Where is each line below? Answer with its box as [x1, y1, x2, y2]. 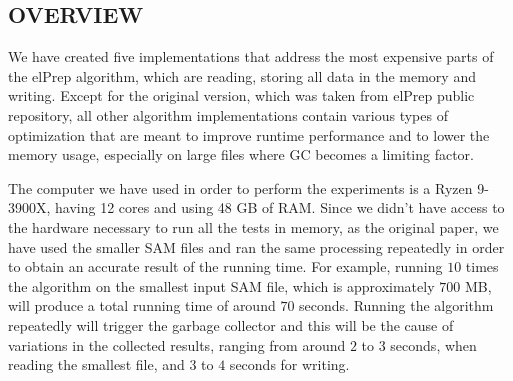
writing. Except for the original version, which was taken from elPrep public [8, 85, 475, 106]
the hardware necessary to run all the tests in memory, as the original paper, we [8, 216, 499, 237]
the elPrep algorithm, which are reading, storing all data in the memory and [8, 65, 476, 86]
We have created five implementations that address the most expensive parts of [8, 46, 494, 67]
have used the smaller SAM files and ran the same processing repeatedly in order [8, 236, 505, 257]
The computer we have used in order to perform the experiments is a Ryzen [8, 177, 473, 198]
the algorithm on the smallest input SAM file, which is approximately [8, 275, 435, 296]
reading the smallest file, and [8, 354, 185, 375]
